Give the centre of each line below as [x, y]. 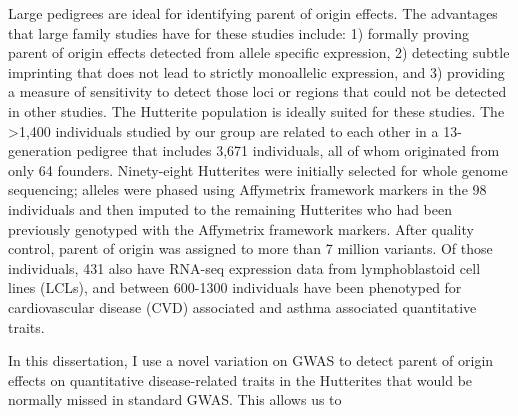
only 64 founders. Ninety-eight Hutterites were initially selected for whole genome [258, 169]
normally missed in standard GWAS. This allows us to [175, 399]
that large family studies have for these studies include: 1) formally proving [239, 32]
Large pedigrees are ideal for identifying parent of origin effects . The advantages [253, 13]
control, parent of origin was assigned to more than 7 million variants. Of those [250, 248]
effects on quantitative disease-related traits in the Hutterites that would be [240, 379]
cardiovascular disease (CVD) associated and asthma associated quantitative [242, 306]
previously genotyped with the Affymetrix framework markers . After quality [241, 228]
